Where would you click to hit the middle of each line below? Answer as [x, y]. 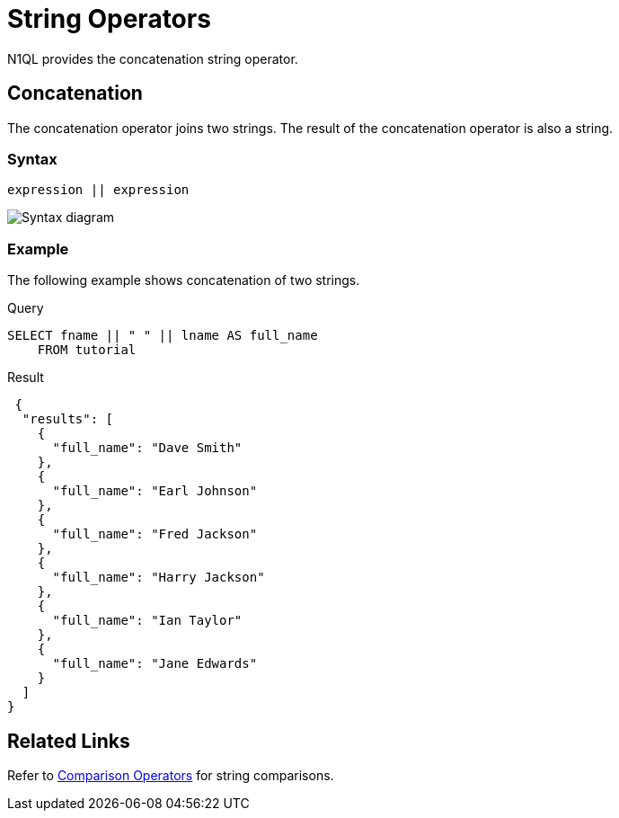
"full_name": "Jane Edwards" [155, 664]
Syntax [32, 159]
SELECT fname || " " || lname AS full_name [163, 336]
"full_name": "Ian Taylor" [147, 621]
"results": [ [68, 419]
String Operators [109, 19]
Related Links [69, 741]
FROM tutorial [87, 350]
